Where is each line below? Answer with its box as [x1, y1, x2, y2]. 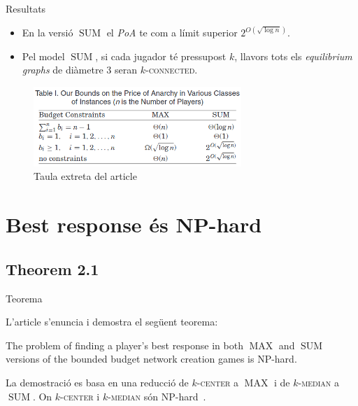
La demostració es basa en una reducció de [6, 374, 189, 389]
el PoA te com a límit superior [106, 25, 238, 40]
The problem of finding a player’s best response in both [6, 337, 243, 352]
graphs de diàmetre [22, 62, 103, 77]
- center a [196, 374, 239, 389]
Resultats [6, 1, 46, 15]
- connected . [145, 62, 198, 77]
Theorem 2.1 [6, 258, 99, 279]
